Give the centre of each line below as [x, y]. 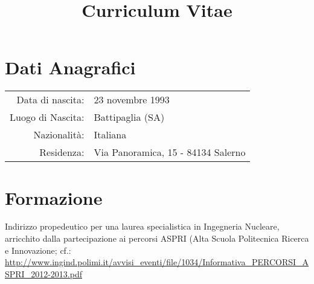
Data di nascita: [50, 100]
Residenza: [62, 152]
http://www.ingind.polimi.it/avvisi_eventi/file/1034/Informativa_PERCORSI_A [157, 262]
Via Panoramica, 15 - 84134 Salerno [170, 152]
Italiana [110, 135]
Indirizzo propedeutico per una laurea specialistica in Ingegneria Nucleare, [142, 226]
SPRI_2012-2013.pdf [43, 273]
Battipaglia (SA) [129, 117]
